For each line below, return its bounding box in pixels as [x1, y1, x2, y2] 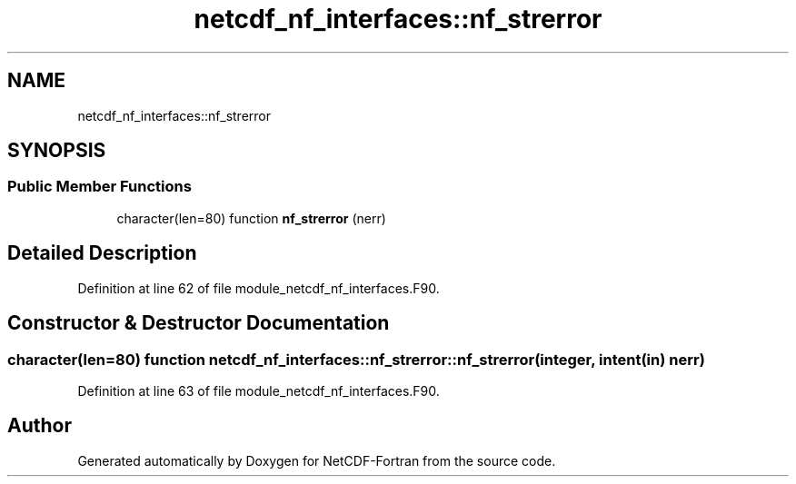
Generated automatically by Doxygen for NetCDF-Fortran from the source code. [77, 452, 556, 469]
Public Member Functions [7, 177, 192, 196]
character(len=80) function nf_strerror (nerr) [116, 210, 386, 226]
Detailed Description [7, 242, 197, 265]
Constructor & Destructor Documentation [7, 311, 390, 335]
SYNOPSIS [7, 139, 106, 163]
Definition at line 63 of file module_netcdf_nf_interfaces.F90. [77, 382, 440, 399]
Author [7, 414, 72, 438]
